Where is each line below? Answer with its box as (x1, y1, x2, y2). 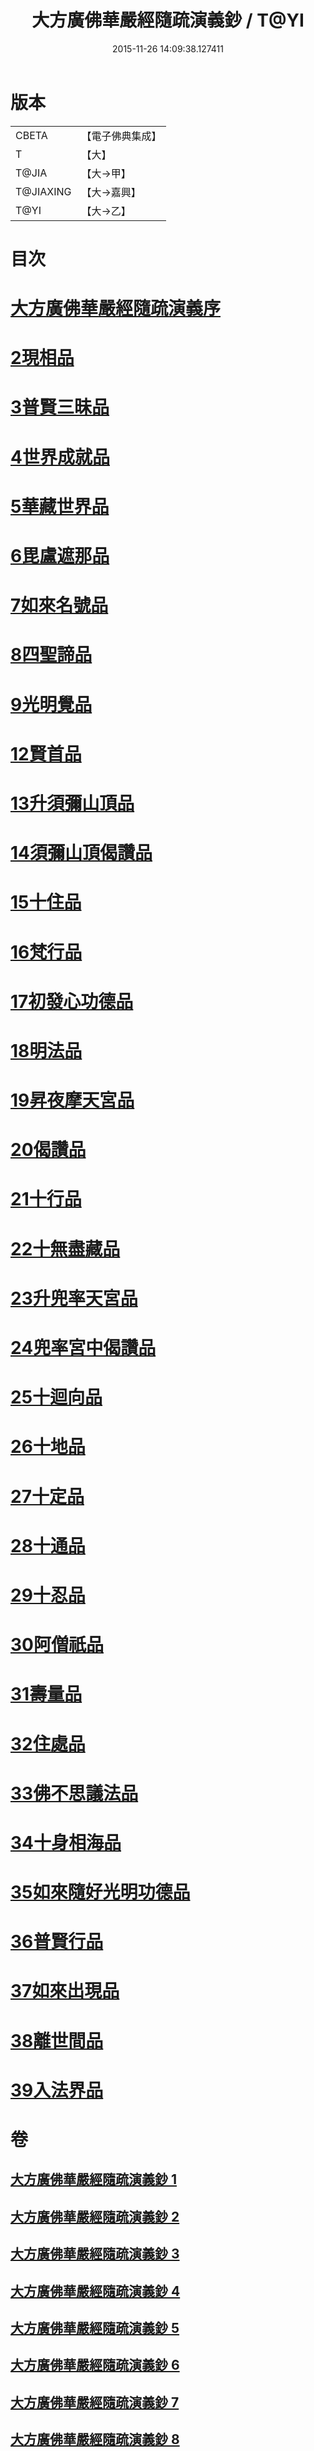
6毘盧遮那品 (10, 545, 110, 567)
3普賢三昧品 (10, 396, 110, 419)
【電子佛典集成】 (81, 129, 162, 143)
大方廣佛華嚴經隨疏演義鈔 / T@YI (31, 9, 305, 32)
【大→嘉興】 (81, 185, 142, 199)
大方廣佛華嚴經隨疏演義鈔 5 (10, 2319, 180, 2336)
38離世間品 (10, 2029, 104, 2052)
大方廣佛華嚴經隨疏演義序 (10, 297, 222, 320)
